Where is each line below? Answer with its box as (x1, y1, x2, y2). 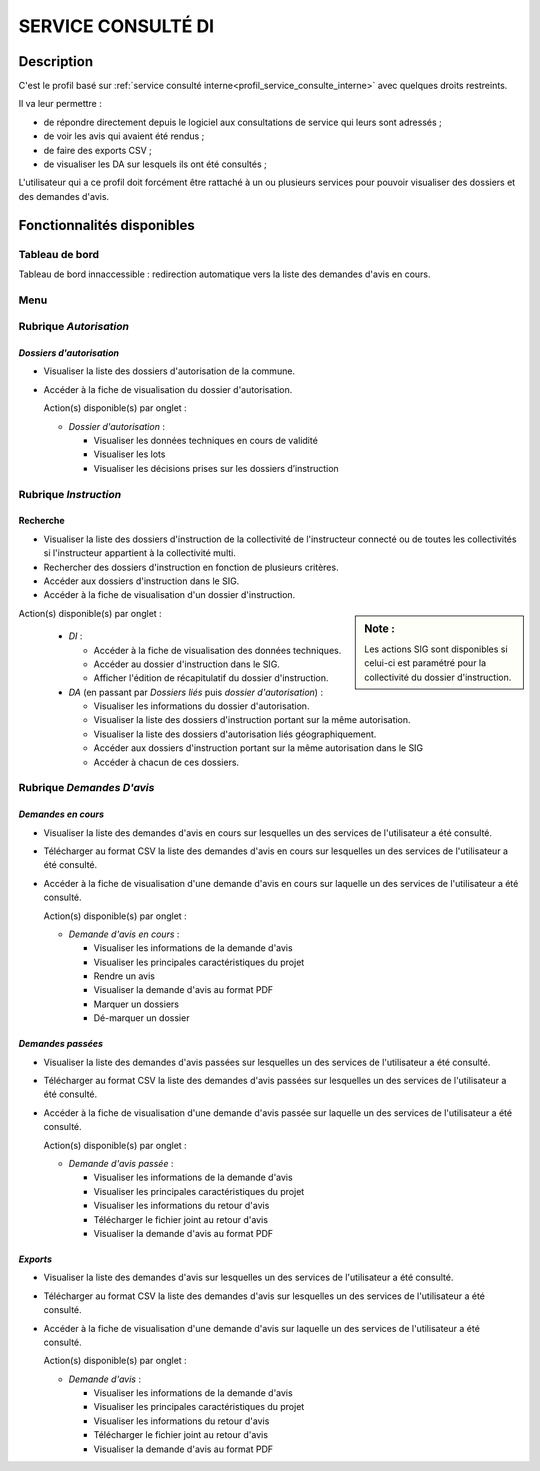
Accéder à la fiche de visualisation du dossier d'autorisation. (43, 383, 293, 395)
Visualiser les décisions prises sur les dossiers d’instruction (93, 462, 339, 474)
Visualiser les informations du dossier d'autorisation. (93, 700, 310, 712)
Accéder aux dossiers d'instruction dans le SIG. (43, 575, 240, 587)
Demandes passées (18, 1038, 104, 1050)
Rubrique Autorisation (18, 320, 130, 334)
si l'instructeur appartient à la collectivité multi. (43, 547, 237, 559)
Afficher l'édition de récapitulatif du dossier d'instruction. (93, 672, 329, 684)
